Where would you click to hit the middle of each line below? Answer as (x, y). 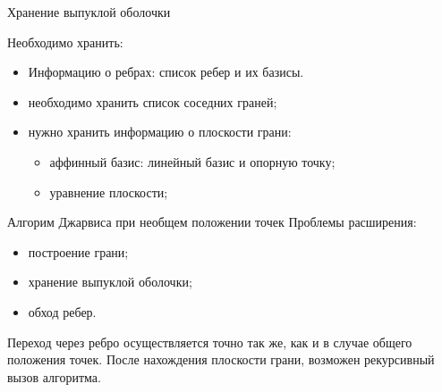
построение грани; (78, 251)
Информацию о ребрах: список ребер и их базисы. (166, 72)
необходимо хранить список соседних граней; (153, 101)
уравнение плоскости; (109, 192)
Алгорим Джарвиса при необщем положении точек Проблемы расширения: (212, 222)
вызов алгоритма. (54, 376)
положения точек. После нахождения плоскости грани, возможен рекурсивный (221, 359)
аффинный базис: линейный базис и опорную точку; (192, 161)
